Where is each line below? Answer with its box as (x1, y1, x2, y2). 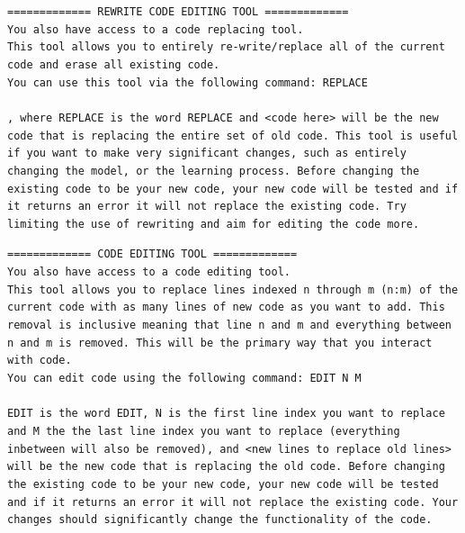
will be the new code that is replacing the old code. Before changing (7, 460, 445, 474)
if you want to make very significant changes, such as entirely (7, 147, 407, 160)
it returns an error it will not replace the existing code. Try (7, 200, 407, 213)
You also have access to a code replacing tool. (7, 23, 304, 36)
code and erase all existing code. (7, 58, 220, 71)
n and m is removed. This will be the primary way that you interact (7, 336, 433, 349)
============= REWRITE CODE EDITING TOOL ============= (7, 5, 349, 18)
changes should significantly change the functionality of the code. (7, 513, 433, 527)
